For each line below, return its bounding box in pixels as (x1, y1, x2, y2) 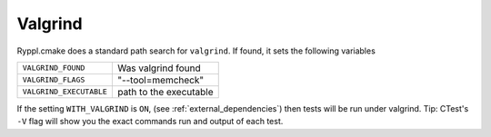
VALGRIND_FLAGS (22, 75, 85, 85)
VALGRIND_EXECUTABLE (22, 87, 108, 97)
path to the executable (116, 85, 214, 98)
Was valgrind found (116, 62, 201, 74)
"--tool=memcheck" (116, 73, 205, 86)
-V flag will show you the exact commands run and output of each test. (16, 116, 284, 127)
